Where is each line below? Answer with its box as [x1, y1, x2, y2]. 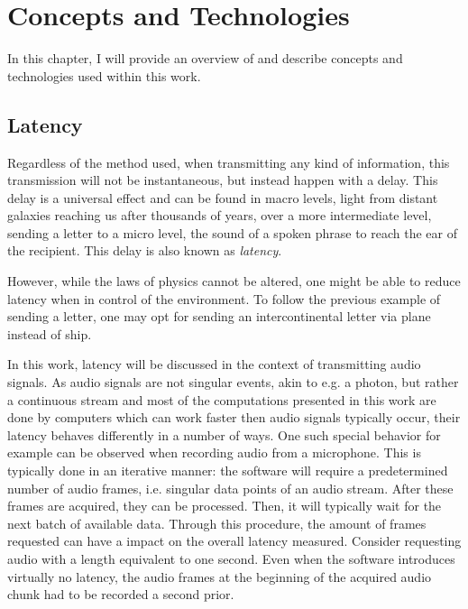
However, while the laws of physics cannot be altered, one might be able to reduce [7, 272, 461, 291]
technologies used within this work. [7, 66, 201, 85]
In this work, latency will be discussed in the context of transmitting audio [7, 355, 421, 374]
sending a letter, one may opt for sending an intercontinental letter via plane [7, 307, 431, 326]
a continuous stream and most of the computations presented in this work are [7, 390, 436, 409]
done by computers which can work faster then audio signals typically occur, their [7, 408, 461, 427]
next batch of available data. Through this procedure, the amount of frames [7, 513, 427, 532]
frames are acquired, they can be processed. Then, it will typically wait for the [7, 496, 442, 515]
